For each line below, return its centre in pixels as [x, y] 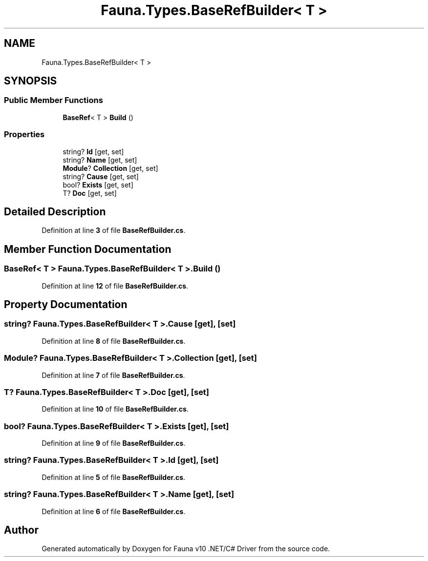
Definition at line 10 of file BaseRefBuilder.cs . [115, 409]
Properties [24, 135]
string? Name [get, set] [100, 160]
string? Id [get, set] [93, 151]
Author [21, 530]
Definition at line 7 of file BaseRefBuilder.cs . [113, 375]
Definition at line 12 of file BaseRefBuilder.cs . [115, 286]
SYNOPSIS [31, 81]
